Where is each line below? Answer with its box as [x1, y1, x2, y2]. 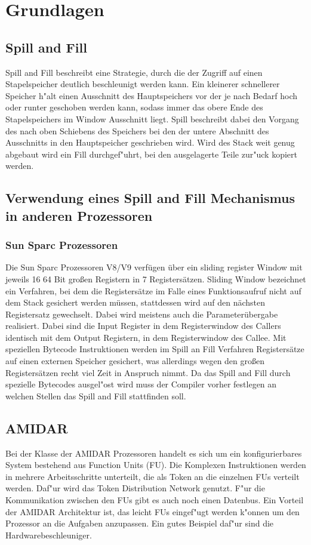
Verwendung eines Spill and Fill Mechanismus [5, 189, 295, 207]
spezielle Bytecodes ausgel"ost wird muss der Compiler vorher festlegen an [5, 378, 277, 390]
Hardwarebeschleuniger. [5, 528, 92, 541]
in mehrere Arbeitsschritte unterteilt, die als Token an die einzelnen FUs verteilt [5, 470, 300, 482]
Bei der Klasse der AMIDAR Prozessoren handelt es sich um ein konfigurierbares [5, 447, 302, 459]
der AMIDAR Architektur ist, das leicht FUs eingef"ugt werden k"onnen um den [5, 505, 300, 518]
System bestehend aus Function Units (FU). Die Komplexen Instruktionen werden [5, 458, 306, 471]
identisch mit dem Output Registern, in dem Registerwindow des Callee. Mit [5, 331, 287, 343]
